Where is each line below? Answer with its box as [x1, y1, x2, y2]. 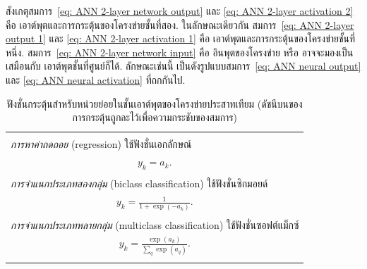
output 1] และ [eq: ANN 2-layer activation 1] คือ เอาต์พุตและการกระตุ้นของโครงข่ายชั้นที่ [6, 31, 356, 46]
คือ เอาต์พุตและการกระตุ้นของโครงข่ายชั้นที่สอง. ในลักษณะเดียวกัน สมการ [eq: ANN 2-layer [6, 17, 354, 32]
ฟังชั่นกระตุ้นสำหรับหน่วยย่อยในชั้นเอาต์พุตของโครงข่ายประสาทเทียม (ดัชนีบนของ [6, 96, 303, 111]
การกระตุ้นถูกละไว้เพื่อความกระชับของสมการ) [72, 110, 238, 125]
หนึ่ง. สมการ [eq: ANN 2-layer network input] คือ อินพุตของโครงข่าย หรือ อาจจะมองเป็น [6, 44, 354, 59]
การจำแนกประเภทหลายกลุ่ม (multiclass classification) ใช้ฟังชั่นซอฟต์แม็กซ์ [11, 218, 299, 232]
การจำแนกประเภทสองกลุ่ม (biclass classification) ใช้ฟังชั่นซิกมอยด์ [11, 176, 268, 191]
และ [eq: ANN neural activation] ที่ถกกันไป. [6, 72, 186, 87]
